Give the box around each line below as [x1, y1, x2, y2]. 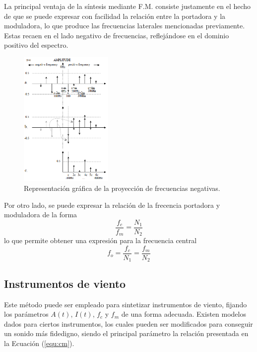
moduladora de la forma [4, 209, 77, 220]
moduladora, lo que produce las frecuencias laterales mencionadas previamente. [4, 20, 245, 31]
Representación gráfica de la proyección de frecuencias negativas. [24, 182, 220, 193]
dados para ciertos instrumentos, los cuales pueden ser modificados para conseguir [4, 318, 253, 329]
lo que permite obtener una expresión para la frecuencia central [4, 235, 197, 246]
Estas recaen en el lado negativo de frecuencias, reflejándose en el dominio [4, 30, 229, 40]
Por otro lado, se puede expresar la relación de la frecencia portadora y [4, 199, 220, 210]
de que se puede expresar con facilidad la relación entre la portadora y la [4, 10, 226, 21]
